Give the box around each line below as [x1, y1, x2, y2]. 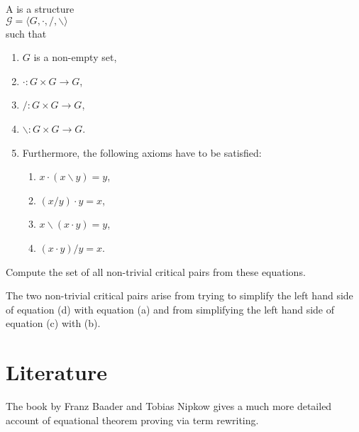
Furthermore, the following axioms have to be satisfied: [22, 145, 262, 160]
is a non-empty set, [33, 50, 117, 65]
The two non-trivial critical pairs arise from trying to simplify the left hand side [6, 288, 353, 303]
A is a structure [6, 1, 74, 16]
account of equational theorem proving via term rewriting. [6, 412, 259, 427]
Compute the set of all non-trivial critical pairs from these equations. [6, 264, 306, 279]
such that [6, 26, 47, 40]
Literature [6, 358, 107, 387]
